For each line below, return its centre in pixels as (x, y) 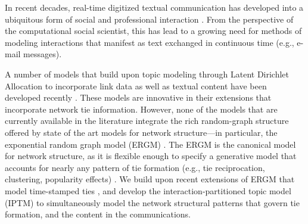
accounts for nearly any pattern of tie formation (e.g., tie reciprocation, (135, 167)
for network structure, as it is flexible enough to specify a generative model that (151, 156)
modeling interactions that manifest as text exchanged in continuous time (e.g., (150, 42)
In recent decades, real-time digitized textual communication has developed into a (154, 7)
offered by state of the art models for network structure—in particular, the (141, 132)
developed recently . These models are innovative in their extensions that (138, 97)
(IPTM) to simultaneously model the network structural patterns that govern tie (152, 202)
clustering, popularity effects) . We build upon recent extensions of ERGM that (150, 179)
